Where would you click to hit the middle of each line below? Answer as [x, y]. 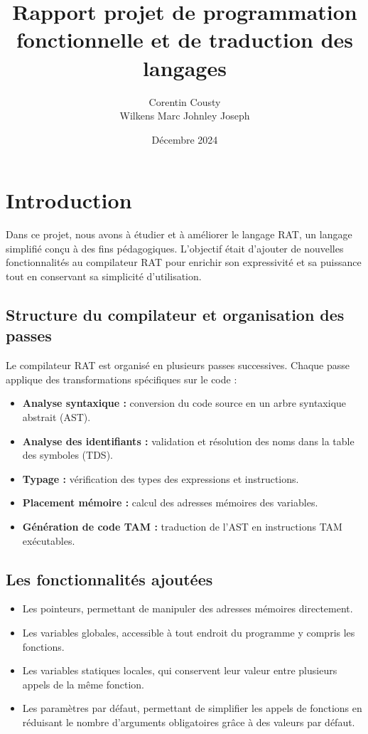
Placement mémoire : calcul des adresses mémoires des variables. [170, 502]
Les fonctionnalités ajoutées [109, 579]
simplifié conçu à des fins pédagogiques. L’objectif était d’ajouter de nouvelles [175, 248]
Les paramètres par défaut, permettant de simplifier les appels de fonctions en [192, 708]
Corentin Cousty [185, 101]
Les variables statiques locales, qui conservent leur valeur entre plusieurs [180, 670]
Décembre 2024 [185, 139]
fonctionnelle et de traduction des [185, 39]
